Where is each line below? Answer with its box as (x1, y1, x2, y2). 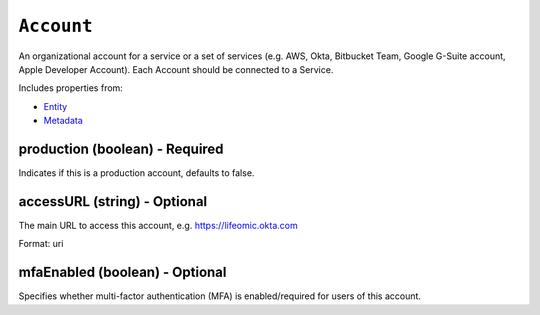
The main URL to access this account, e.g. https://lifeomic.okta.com (18, 219, 299, 231)
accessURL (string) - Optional (18, 193, 208, 210)
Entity (43, 100, 68, 112)
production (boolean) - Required (18, 140, 224, 157)
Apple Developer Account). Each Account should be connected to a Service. (18, 63, 334, 75)
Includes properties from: (18, 82, 124, 94)
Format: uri (18, 238, 64, 250)
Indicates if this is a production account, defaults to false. (18, 167, 255, 179)
